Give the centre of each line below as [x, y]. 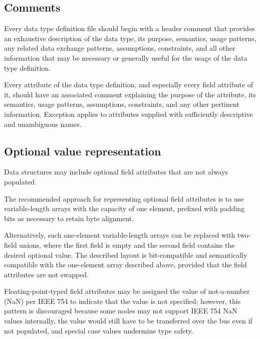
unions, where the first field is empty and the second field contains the [127, 244]
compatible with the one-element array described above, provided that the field [125, 265]
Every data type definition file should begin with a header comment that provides [129, 28]
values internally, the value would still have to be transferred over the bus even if [128, 321]
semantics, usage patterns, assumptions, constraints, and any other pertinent [122, 104]
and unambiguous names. [43, 124]
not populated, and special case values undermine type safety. [99, 330]
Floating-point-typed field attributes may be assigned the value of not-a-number [127, 291]
